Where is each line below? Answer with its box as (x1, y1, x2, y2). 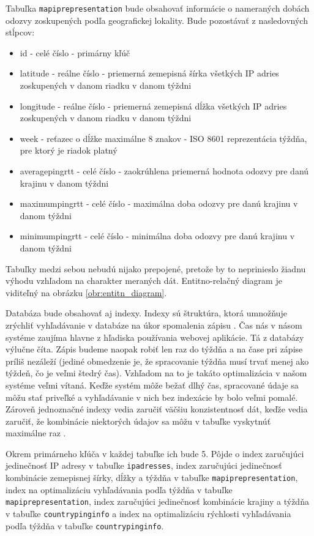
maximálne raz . (6, 426, 66, 439)
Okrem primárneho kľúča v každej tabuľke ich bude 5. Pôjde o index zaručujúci (6, 447, 304, 460)
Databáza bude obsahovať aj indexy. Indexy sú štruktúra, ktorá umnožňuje (6, 307, 287, 319)
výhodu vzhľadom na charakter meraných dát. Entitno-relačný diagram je (6, 274, 282, 287)
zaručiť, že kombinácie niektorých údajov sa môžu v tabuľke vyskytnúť (6, 414, 271, 427)
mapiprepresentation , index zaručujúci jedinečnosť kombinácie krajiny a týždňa (6, 495, 309, 508)
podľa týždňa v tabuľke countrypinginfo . (6, 519, 164, 532)
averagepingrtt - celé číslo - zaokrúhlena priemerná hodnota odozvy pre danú (20, 165, 309, 177)
